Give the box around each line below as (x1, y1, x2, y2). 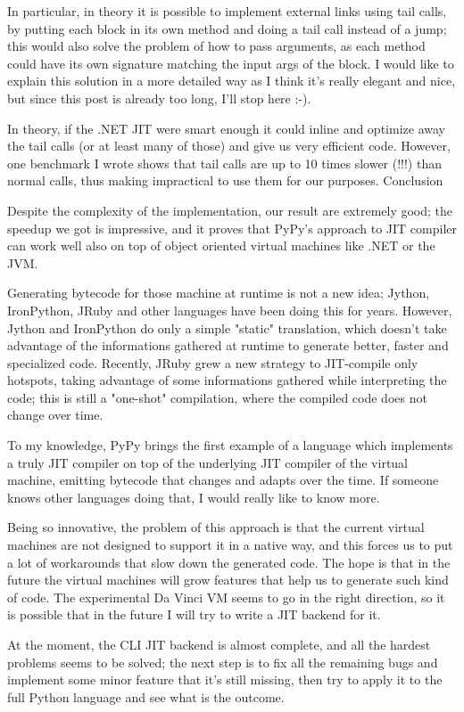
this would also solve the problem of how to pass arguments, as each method (7, 37, 426, 55)
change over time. (7, 405, 104, 424)
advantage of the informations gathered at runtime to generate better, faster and (7, 336, 449, 355)
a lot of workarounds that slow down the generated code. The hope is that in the (7, 552, 451, 571)
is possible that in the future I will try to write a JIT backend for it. (7, 605, 381, 624)
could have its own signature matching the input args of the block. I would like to (7, 53, 454, 72)
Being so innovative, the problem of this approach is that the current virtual (7, 518, 425, 536)
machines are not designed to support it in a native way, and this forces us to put (7, 536, 453, 554)
